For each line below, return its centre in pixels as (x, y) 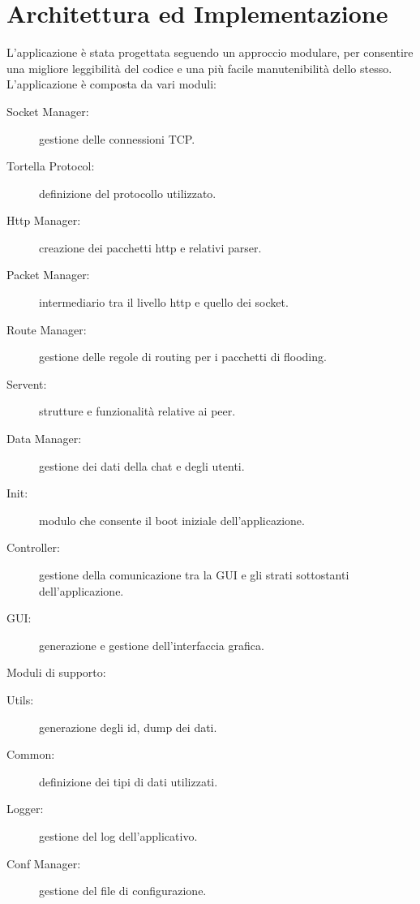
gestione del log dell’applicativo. (118, 835)
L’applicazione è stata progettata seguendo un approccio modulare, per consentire (210, 52)
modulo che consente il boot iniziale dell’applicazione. (172, 520)
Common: (31, 754)
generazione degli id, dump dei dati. (128, 727)
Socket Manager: (48, 111)
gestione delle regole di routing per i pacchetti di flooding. (183, 357)
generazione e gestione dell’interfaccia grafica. (152, 645)
